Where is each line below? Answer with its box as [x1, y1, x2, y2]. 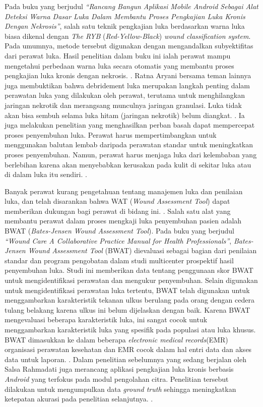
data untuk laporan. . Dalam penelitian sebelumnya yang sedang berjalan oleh [5, 354, 246, 364]
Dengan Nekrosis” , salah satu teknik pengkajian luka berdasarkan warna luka [5, 21, 245, 31]
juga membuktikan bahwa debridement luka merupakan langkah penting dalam [5, 80, 250, 90]
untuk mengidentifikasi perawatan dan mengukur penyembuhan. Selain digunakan [5, 275, 258, 285]
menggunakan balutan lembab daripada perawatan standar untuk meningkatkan [5, 139, 253, 150]
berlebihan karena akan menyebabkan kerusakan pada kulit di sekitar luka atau [5, 159, 251, 169]
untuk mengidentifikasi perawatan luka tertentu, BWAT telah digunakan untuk [5, 284, 250, 295]
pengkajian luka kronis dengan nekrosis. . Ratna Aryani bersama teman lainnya [5, 70, 251, 81]
